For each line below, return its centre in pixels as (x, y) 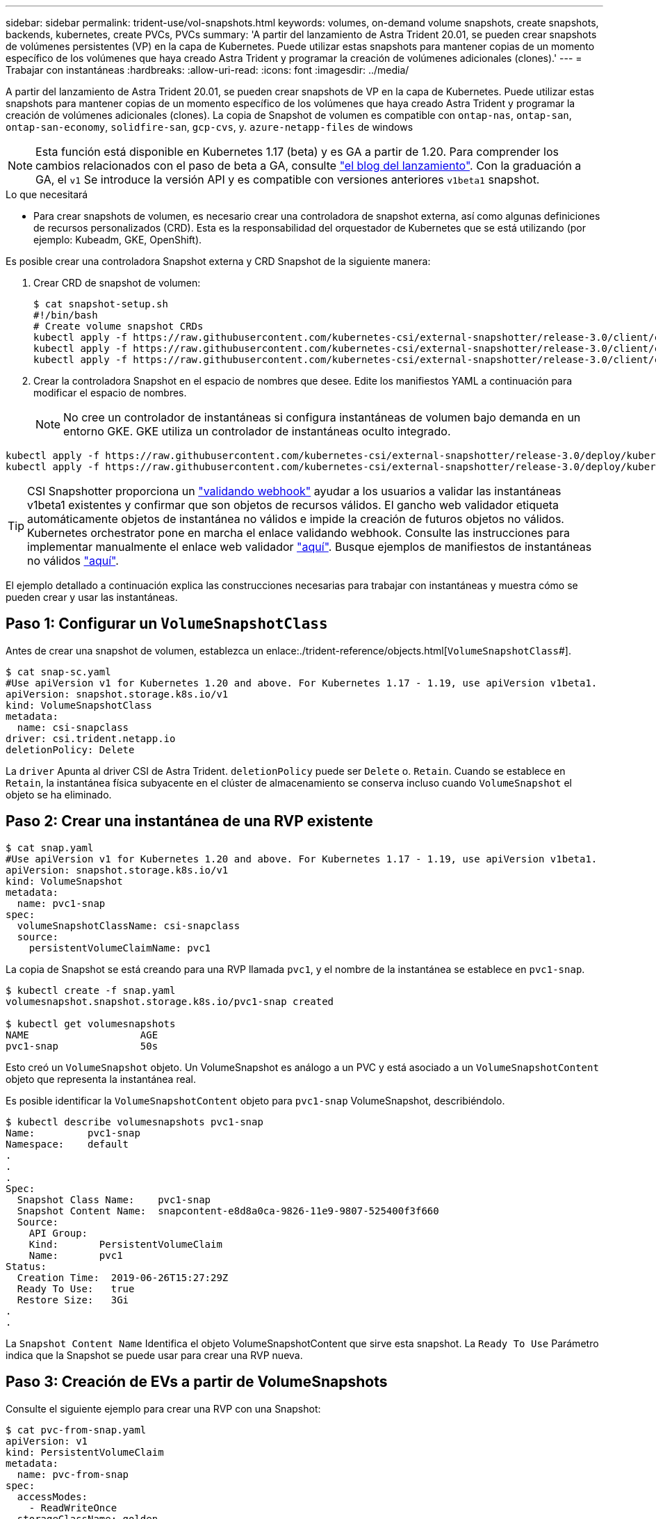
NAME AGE (82, 1035)
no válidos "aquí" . (73, 561)
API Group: (58, 1233)
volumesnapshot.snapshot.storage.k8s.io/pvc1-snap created (170, 1001)
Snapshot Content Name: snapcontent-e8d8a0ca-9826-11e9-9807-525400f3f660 (228, 1211)
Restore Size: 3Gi (73, 1300)
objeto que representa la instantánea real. (101, 1079)
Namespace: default (67, 1144)
